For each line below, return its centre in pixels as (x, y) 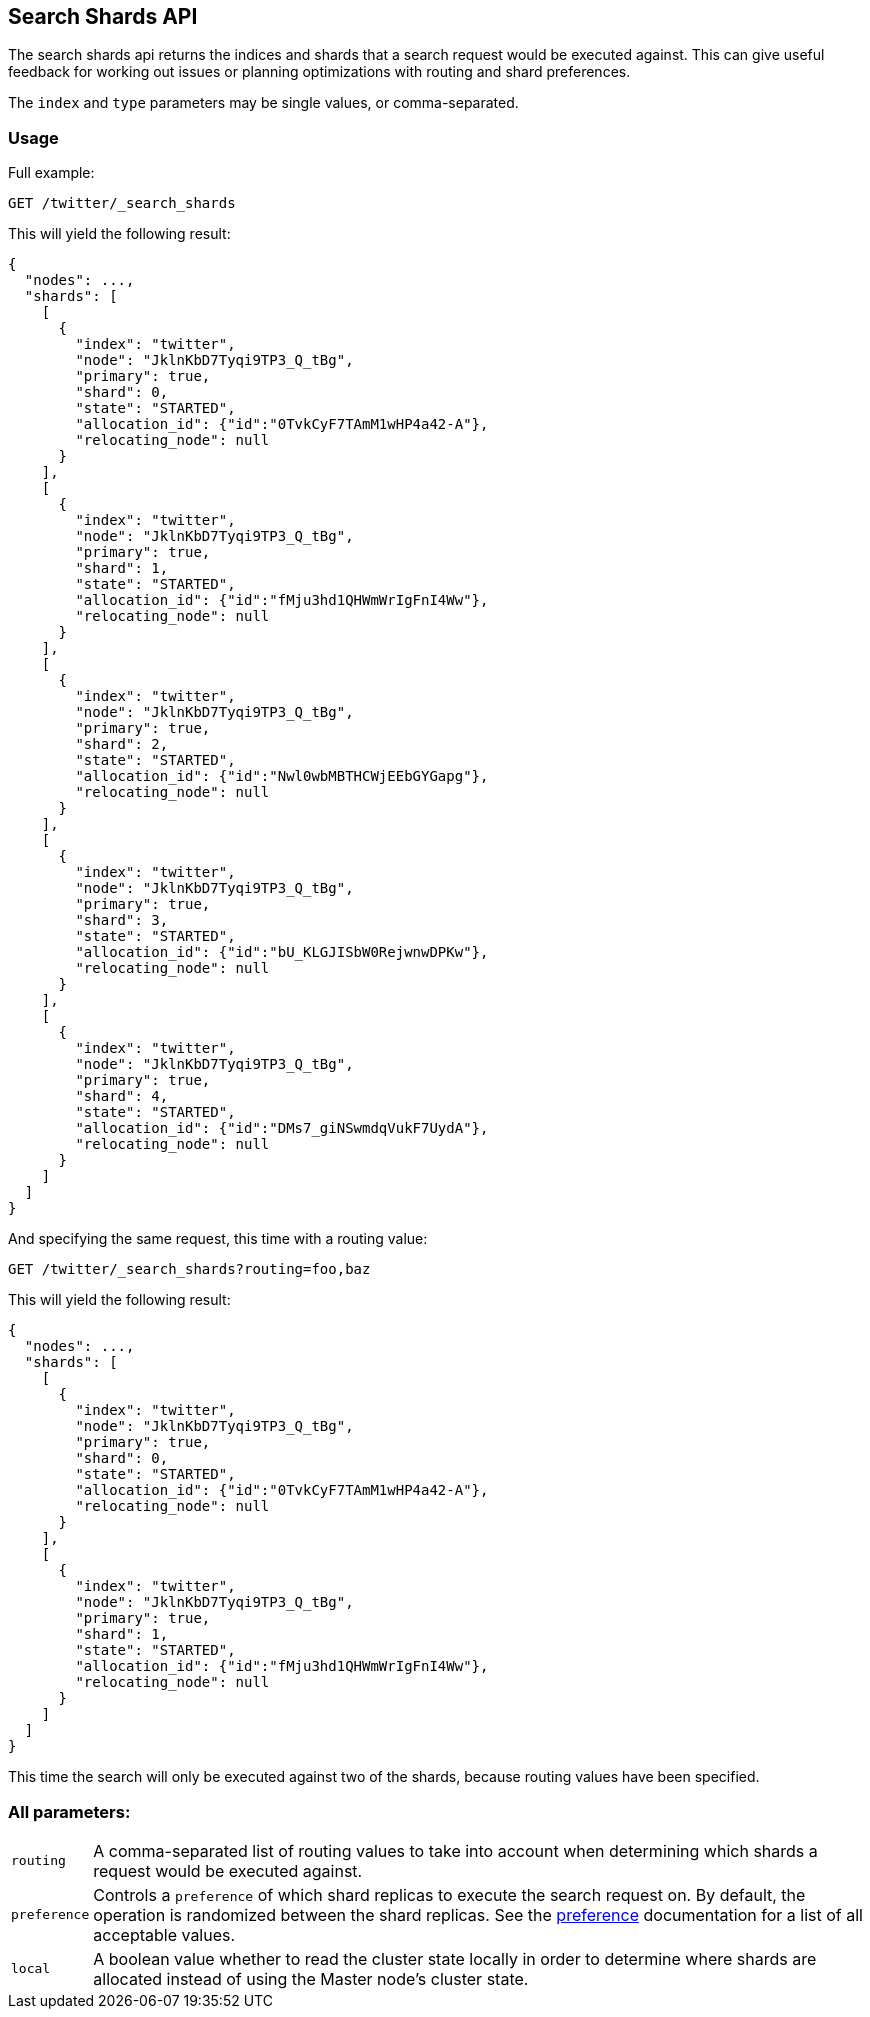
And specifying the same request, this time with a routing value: (218, 1239)
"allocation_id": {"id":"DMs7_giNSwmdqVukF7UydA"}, (282, 1128)
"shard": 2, (122, 744)
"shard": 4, (122, 1096)
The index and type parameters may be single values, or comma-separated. (263, 103)
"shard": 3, (122, 920)
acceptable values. (164, 1934)
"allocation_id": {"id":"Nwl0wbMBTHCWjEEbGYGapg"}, (282, 776)
